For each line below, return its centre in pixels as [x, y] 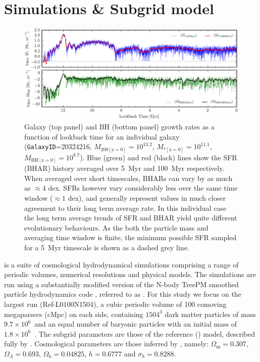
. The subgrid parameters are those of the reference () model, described [145, 333]
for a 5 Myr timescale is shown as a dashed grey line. [107, 247]
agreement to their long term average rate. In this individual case [125, 208]
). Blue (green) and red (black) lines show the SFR [159, 157]
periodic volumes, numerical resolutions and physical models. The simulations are [130, 274]
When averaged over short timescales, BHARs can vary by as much [128, 178]
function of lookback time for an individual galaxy [102, 136]
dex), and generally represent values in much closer [147, 198]
